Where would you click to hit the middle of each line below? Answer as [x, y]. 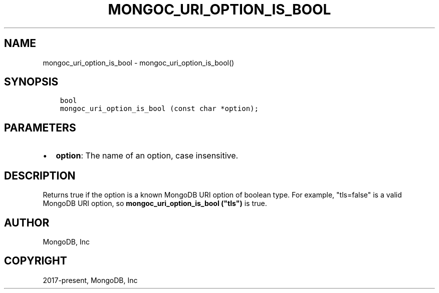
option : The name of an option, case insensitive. [147, 156]
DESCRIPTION [40, 175]
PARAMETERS [40, 127]
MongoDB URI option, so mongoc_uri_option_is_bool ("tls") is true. [155, 203]
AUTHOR [27, 222]
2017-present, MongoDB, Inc [90, 280]
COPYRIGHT [36, 261]
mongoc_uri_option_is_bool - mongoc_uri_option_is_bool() [139, 62]
